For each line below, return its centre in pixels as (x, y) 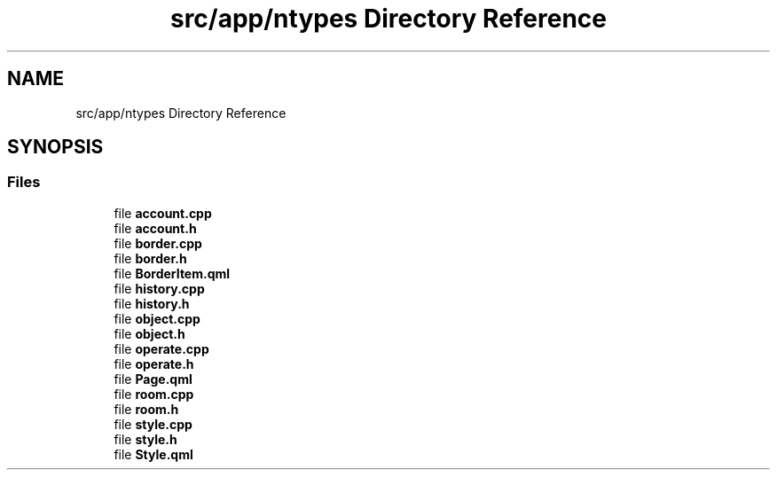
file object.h (149, 333)
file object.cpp (157, 318)
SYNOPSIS (55, 147)
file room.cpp (154, 394)
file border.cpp (158, 243)
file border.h (150, 258)
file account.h (155, 228)
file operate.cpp (161, 348)
